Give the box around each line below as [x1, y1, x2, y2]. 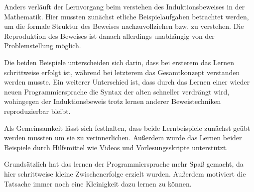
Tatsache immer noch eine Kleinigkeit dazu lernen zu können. [4, 178, 192, 189]
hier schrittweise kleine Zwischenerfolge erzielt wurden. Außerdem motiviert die [4, 168, 246, 179]
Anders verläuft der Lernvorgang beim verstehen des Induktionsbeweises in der [4, 1, 245, 11]
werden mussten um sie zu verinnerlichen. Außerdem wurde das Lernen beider [4, 132, 242, 143]
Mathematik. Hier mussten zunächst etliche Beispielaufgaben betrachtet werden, [4, 11, 249, 21]
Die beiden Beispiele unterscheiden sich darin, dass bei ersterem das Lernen [4, 57, 235, 67]
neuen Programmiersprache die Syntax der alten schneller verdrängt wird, [4, 86, 230, 96]
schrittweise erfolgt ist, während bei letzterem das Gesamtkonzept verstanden [4, 67, 240, 77]
